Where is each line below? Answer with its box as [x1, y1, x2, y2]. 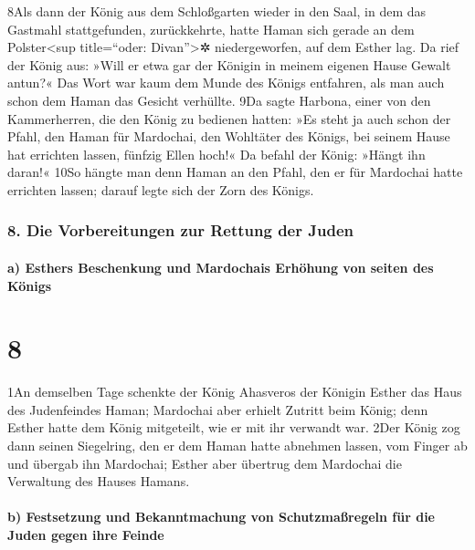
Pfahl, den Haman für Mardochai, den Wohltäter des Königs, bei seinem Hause [7, 127, 450, 146]
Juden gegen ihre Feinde [7, 525, 164, 545]
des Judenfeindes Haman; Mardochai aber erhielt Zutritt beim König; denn [7, 400, 428, 419]
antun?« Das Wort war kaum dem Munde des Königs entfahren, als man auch [7, 73, 445, 92]
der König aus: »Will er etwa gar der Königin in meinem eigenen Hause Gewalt [7, 55, 451, 74]
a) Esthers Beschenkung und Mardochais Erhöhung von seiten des [7, 257, 434, 276]
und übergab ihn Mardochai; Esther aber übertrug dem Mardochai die [7, 453, 402, 472]
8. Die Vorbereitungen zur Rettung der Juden [7, 219, 354, 242]
